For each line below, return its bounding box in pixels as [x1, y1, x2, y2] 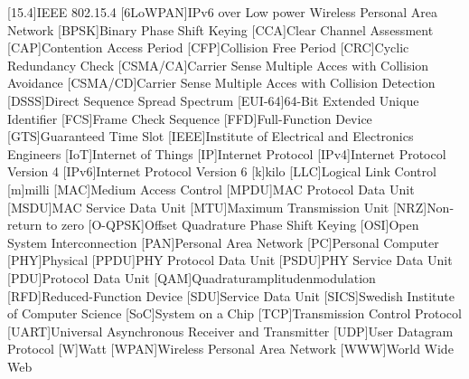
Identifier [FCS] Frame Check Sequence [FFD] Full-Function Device [7, 109, 372, 128]
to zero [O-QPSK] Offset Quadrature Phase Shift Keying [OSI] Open [45, 215, 419, 234]
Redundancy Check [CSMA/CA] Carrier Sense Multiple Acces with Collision [7, 55, 429, 74]
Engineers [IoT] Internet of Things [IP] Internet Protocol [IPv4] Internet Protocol [7, 144, 446, 163]
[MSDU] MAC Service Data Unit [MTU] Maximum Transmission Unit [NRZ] [7, 197, 427, 216]
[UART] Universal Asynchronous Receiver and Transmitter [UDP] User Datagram [7, 321, 454, 340]
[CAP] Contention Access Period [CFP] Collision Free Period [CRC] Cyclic [7, 38, 409, 57]
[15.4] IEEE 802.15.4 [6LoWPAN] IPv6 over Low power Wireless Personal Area [7, 3, 438, 21]
